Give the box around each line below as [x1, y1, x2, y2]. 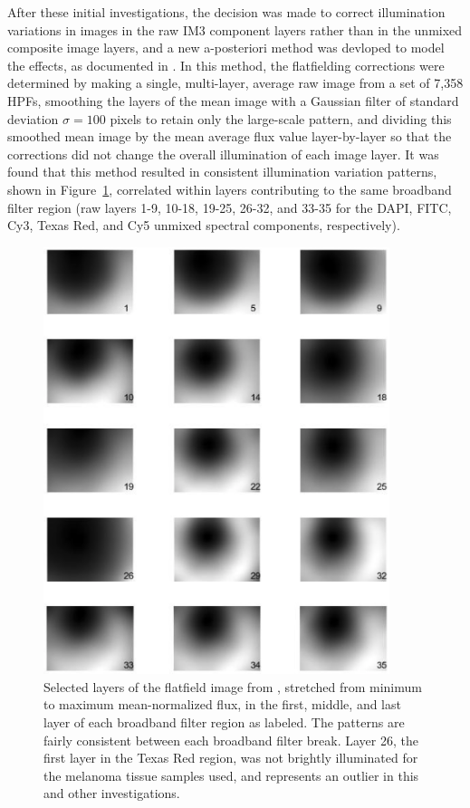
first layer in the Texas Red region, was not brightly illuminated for [43, 748, 418, 767]
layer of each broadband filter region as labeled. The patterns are [43, 712, 405, 731]
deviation [7, 109, 59, 128]
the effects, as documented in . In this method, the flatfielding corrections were [7, 55, 445, 74]
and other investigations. [43, 784, 180, 803]
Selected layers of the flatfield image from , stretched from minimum [43, 677, 422, 696]
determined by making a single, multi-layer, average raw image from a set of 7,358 [7, 73, 464, 92]
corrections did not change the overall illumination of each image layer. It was [7, 144, 439, 163]
